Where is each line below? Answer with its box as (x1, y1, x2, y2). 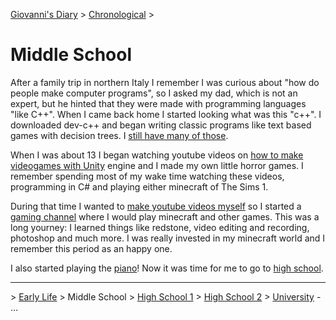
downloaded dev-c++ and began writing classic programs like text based (10, 119, 312, 131)
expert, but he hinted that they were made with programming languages (10, 97, 307, 109)
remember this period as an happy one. (10, 242, 173, 254)
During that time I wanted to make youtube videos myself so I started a (10, 200, 302, 212)
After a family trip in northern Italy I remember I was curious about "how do (10, 76, 320, 88)
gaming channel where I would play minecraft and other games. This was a (10, 210, 320, 223)
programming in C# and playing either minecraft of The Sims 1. (10, 180, 269, 193)
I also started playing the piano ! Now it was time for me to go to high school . (10, 262, 324, 274)
